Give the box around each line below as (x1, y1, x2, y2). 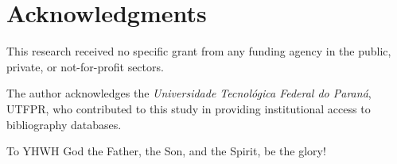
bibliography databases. (6, 116, 122, 132)
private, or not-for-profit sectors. (6, 58, 164, 74)
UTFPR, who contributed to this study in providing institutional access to (6, 100, 371, 116)
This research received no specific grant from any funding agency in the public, (6, 43, 391, 59)
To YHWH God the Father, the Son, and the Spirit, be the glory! (6, 143, 326, 159)
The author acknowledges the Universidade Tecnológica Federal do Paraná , (6, 85, 372, 101)
